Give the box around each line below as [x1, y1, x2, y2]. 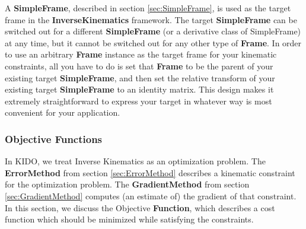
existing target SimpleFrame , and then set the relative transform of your [5, 71, 275, 84]
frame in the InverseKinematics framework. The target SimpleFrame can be [5, 13, 297, 26]
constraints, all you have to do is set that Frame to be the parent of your [5, 59, 273, 72]
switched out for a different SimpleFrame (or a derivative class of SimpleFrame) [5, 25, 301, 37]
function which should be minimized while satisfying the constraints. [5, 213, 254, 225]
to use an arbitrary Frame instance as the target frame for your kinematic [5, 48, 277, 61]
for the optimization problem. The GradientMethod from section [5, 178, 250, 190]
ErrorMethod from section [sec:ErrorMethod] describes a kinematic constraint [5, 166, 295, 179]
